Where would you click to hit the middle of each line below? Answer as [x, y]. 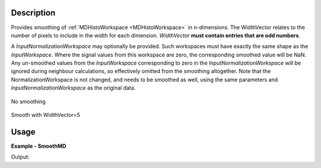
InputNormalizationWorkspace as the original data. [73, 88]
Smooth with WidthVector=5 [45, 115]
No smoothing [28, 102]
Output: [20, 157]
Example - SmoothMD [39, 146]
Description [33, 13]
